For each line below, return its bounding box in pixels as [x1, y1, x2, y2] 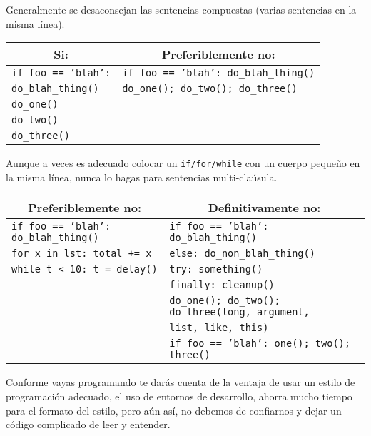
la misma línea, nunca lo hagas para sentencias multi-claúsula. [6, 169, 278, 184]
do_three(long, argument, [169, 306, 310, 318]
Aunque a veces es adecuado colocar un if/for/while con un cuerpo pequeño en [6, 156, 360, 171]
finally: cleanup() [169, 279, 275, 291]
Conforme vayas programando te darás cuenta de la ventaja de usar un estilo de [6, 375, 355, 390]
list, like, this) [169, 322, 269, 334]
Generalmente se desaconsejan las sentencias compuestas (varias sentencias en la [6, 2, 357, 16]
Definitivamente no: [208, 199, 321, 216]
